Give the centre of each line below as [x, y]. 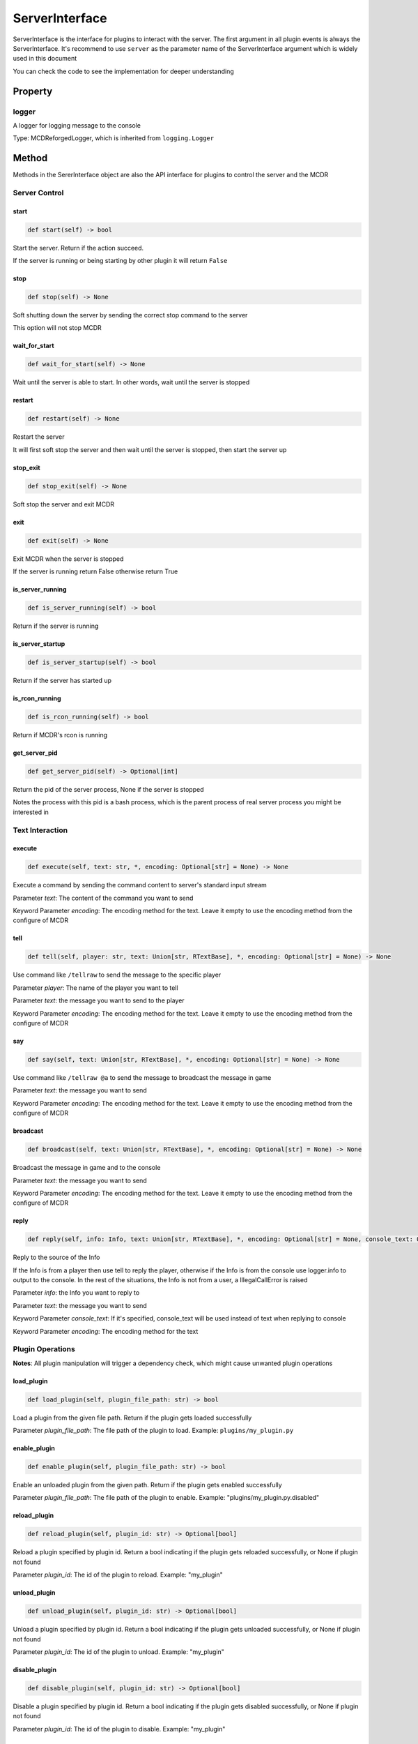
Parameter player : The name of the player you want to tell [95, 988]
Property [33, 91]
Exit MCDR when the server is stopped [68, 559]
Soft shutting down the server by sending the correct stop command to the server [130, 315]
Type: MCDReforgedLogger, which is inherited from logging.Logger [114, 138]
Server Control [38, 193]
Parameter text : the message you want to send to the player [99, 1000]
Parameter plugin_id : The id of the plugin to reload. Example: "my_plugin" [118, 1575]
